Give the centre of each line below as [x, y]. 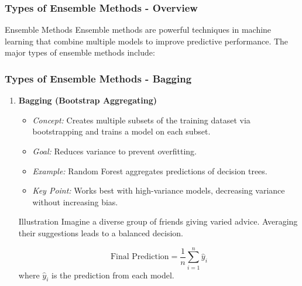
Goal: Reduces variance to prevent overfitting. [114, 151]
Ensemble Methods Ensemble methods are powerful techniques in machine [138, 30]
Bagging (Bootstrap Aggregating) [88, 100]
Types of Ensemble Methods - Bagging [98, 78]
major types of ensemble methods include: [80, 52]
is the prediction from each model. [113, 275]
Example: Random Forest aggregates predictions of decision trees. [150, 170]
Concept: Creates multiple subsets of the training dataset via [141, 120]
